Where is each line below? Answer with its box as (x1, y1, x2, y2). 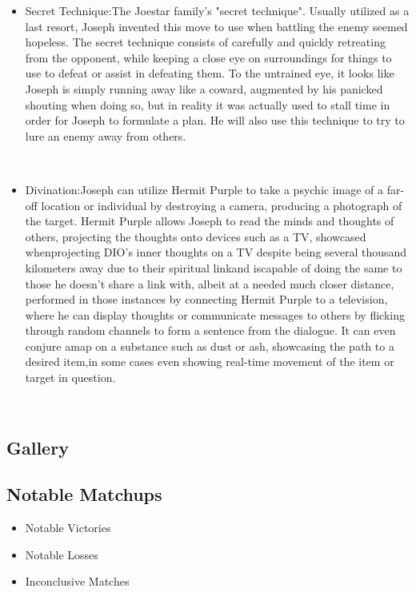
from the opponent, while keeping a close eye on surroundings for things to (25, 49, 392, 66)
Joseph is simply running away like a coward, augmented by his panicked (25, 80, 383, 97)
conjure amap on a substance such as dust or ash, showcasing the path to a (25, 337, 394, 354)
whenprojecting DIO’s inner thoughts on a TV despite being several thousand (25, 244, 407, 260)
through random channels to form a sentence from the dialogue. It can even (25, 322, 396, 339)
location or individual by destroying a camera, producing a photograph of (41, 197, 402, 213)
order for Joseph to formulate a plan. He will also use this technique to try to (25, 112, 405, 129)
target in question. (25, 369, 116, 386)
